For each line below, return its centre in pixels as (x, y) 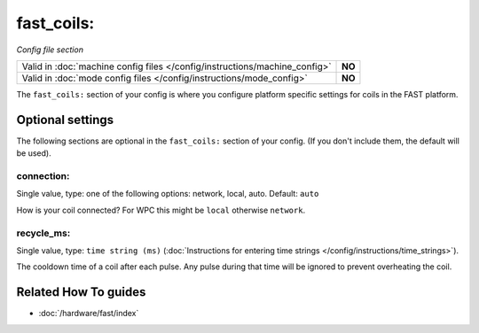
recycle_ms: (43, 233)
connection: (43, 176)
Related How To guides (81, 292)
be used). (34, 153)
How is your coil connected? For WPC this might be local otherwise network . (161, 210)
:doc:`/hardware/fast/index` (89, 314)
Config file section (50, 50)
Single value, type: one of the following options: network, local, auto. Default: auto (168, 194)
